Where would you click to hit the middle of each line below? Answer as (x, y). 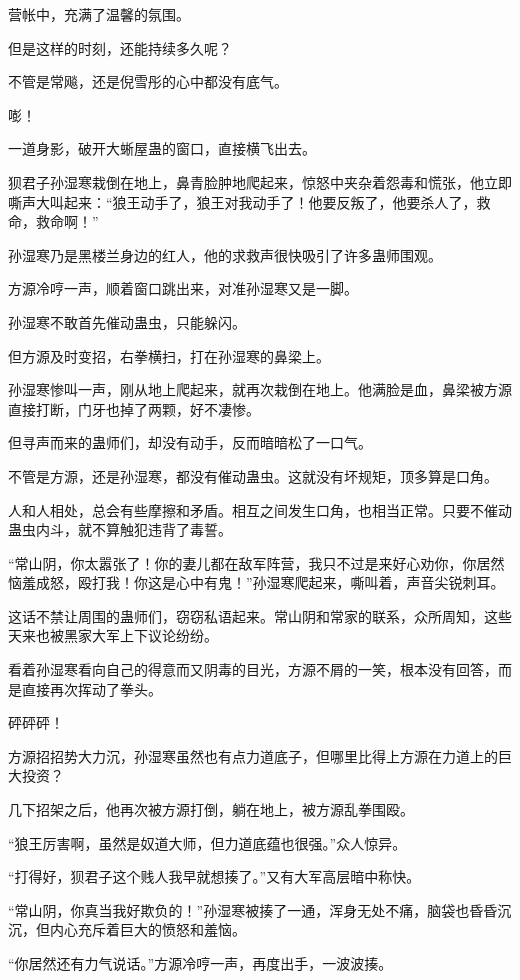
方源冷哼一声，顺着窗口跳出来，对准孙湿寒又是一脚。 (183, 288)
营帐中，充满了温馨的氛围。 (99, 14)
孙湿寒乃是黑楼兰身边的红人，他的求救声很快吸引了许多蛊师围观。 (225, 254)
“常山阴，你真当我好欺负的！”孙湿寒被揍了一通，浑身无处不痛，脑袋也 (239, 909)
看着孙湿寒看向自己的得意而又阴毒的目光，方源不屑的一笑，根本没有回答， (253, 669)
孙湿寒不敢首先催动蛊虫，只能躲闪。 (127, 321)
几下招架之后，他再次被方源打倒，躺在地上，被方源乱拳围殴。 (211, 809)
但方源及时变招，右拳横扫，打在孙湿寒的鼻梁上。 (169, 355)
